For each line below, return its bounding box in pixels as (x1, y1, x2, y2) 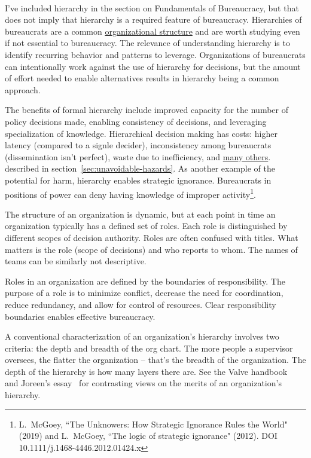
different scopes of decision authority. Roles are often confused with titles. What (5, 231, 298, 243)
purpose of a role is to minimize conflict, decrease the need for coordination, (5, 286, 283, 299)
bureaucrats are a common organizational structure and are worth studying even (5, 25, 300, 37)
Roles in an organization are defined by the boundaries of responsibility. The (5, 274, 285, 287)
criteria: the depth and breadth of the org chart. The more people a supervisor (5, 341, 293, 354)
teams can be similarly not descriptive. (5, 255, 147, 267)
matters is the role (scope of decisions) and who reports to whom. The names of (5, 243, 298, 255)
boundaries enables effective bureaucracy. (5, 310, 155, 322)
